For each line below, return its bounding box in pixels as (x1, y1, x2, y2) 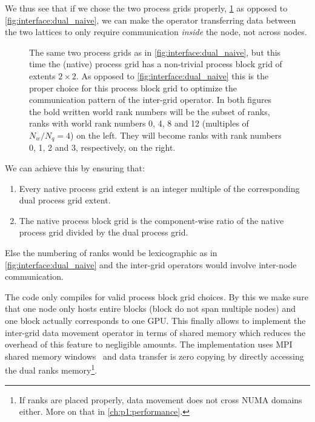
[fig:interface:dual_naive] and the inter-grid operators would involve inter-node (5, 258, 297, 271)
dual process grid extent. (19, 194, 111, 206)
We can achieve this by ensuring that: (5, 161, 145, 174)
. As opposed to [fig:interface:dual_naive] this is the (76, 69, 269, 82)
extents (29, 69, 56, 82)
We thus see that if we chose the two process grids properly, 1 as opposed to (5, 2, 288, 14)
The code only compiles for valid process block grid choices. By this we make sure (5, 290, 308, 303)
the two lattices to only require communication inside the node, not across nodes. (5, 25, 307, 38)
